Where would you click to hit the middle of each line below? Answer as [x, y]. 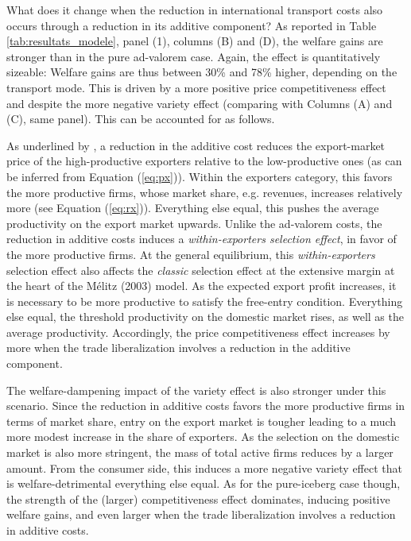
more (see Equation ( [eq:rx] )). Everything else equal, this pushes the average [193, 208]
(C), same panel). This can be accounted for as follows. [141, 119]
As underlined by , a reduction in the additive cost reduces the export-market [196, 145]
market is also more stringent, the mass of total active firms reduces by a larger [200, 452]
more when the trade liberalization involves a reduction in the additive [178, 348]
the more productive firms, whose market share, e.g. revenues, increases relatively [205, 192]
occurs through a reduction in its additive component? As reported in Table [192, 25]
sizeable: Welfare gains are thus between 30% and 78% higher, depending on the [202, 72]
